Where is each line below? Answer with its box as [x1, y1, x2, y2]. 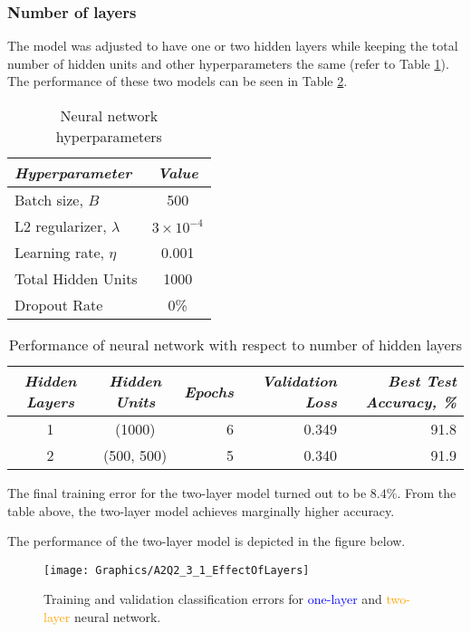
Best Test [388, 370, 457, 391]
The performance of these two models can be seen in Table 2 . [7, 72, 348, 91]
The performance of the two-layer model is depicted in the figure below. [7, 531, 406, 551]
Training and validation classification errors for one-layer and [43, 589, 382, 608]
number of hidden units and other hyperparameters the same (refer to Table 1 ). [7, 53, 449, 72]
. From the [397, 484, 457, 502]
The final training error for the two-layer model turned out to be [7, 484, 367, 502]
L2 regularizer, [14, 215, 107, 236]
